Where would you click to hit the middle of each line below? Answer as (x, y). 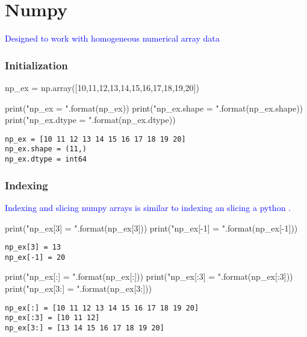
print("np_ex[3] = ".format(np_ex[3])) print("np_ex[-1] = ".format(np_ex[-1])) (151, 228)
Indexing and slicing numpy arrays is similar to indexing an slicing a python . (148, 207)
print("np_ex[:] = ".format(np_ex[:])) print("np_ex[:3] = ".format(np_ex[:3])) (149, 276)
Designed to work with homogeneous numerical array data (112, 38)
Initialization (36, 65)
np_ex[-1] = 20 (35, 257)
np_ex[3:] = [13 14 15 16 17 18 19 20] (85, 328)
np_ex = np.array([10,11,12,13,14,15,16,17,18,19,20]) (102, 87)
